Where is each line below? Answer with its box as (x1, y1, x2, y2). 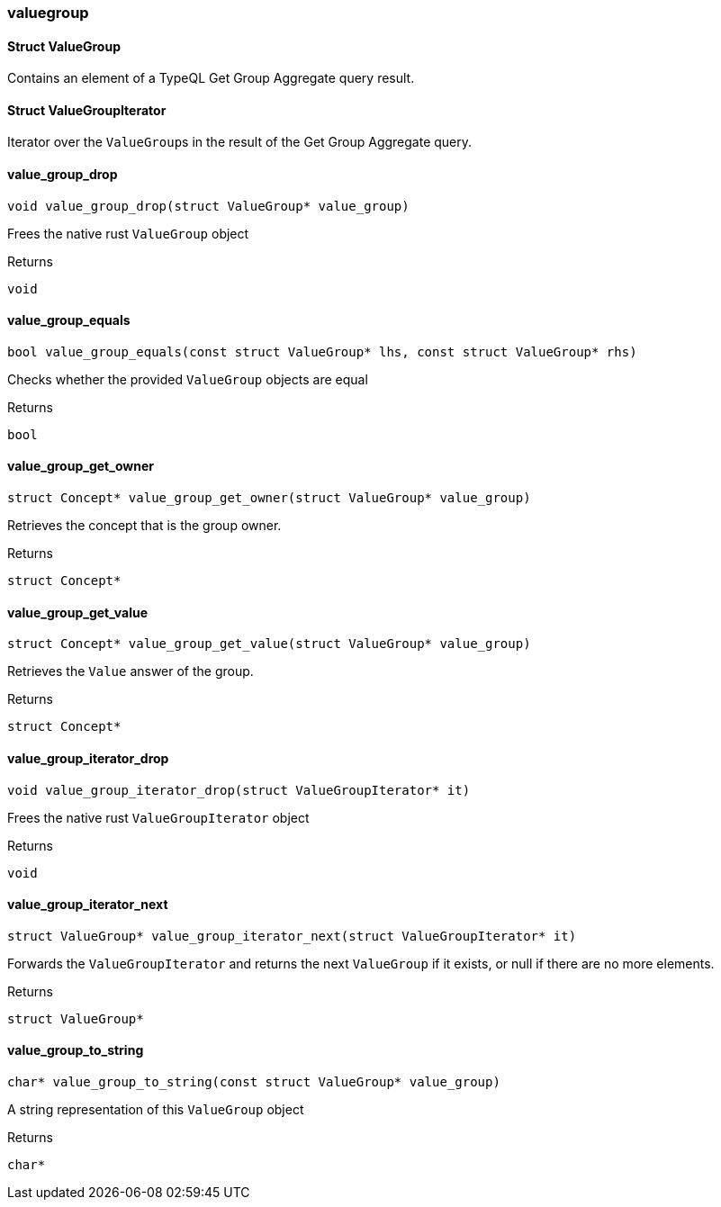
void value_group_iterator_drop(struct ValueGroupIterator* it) (7, 782, 471, 797)
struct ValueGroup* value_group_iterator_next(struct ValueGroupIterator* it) (7, 928, 577, 943)
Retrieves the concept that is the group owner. (7, 518, 282, 534)
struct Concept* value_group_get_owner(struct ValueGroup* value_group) (7, 491, 531, 506)
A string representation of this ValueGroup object (7, 1101, 304, 1117)
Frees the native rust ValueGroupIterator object (7, 809, 310, 825)
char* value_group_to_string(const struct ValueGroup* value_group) (7, 1074, 500, 1089)
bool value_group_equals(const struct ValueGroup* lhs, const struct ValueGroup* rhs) (7, 344, 637, 359)
